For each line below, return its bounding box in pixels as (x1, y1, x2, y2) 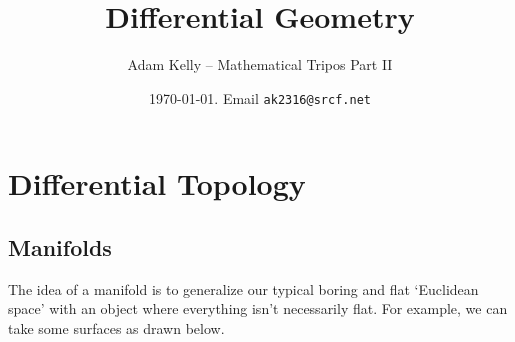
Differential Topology (8, 163, 306, 204)
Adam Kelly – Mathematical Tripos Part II (127, 54, 393, 75)
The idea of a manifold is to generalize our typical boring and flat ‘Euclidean (8, 278, 479, 299)
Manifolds (8, 231, 112, 262)
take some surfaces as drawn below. (8, 317, 225, 338)
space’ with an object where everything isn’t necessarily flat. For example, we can (8, 298, 508, 319)
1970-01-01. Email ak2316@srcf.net (149, 87, 371, 108)
